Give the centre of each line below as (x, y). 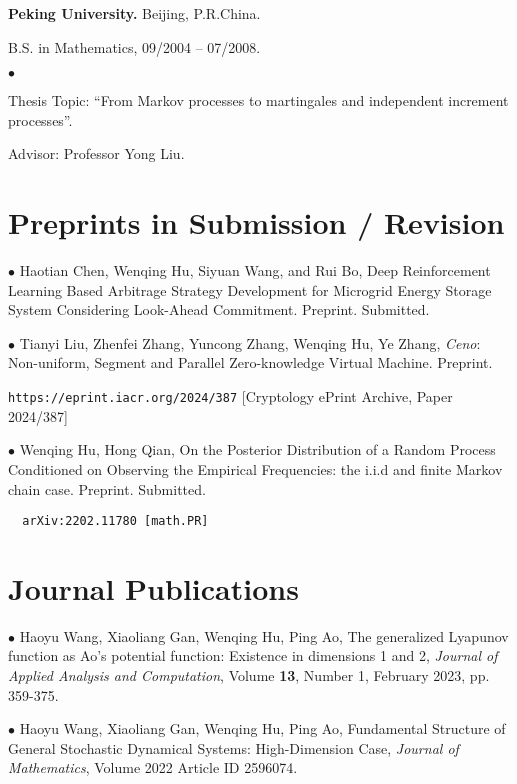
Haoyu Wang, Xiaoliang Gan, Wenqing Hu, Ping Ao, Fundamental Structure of (262, 728)
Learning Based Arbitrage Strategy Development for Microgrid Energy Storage (250, 289)
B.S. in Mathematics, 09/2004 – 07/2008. (134, 46)
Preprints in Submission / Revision (256, 222)
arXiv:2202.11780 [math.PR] (115, 521)
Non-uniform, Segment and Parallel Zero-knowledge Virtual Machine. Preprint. (250, 362)
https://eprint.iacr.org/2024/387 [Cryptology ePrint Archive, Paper (230, 396)
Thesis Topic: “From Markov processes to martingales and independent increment (258, 100)
